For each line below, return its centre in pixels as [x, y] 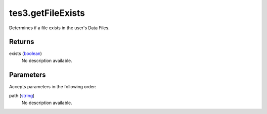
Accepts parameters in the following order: [53, 86]
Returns [22, 42]
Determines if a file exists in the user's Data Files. [59, 28]
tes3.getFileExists [47, 13]
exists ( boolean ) [25, 54]
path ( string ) [22, 96]
